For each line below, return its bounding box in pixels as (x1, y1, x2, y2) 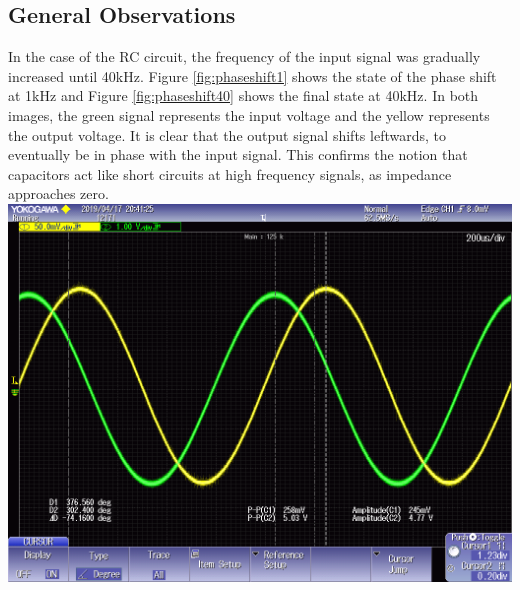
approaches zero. (8, 183, 109, 204)
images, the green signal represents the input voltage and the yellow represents (8, 104, 490, 125)
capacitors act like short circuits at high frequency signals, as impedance (8, 163, 452, 184)
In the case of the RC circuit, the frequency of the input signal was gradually (8, 46, 481, 67)
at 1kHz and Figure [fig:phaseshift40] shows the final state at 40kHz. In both (8, 85, 479, 106)
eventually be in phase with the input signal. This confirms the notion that (8, 144, 468, 165)
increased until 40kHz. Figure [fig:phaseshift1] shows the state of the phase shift (8, 65, 497, 86)
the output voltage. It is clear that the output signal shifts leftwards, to (8, 124, 446, 145)
